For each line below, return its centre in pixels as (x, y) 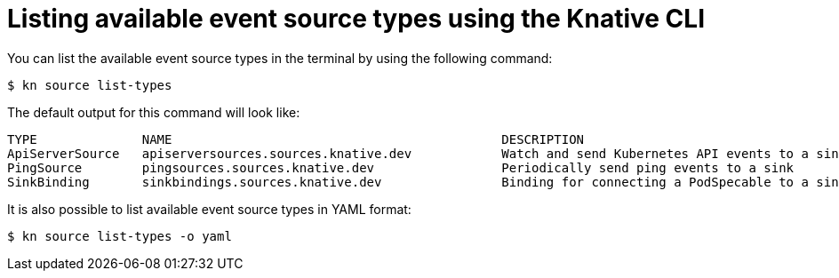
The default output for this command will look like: (154, 112)
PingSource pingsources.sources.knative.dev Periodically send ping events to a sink (401, 167)
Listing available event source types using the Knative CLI (356, 19)
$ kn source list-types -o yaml (120, 236)
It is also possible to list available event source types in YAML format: (209, 209)
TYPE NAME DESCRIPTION (296, 139)
